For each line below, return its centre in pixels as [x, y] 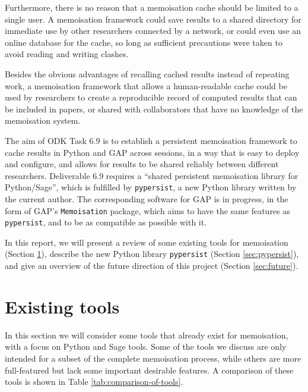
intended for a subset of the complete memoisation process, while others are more [153, 358]
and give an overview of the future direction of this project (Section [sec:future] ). [152, 266]
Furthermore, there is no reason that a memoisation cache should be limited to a [152, 7]
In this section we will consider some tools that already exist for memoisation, [147, 335]
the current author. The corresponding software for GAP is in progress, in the [147, 198]
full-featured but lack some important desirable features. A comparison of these [149, 370]
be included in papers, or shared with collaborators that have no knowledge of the [154, 109]
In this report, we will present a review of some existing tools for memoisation [147, 242]
